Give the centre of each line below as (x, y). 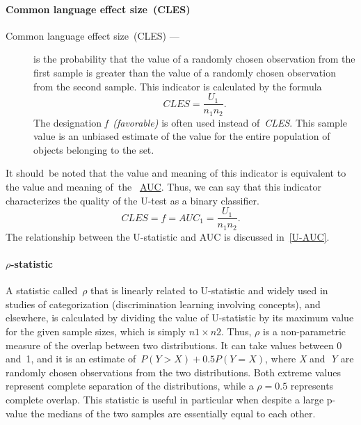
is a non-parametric (304, 331)
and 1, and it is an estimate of (71, 359)
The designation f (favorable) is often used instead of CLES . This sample (190, 122)
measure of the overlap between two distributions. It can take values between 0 (174, 345)
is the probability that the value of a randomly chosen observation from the (194, 59)
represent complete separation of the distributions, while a (130, 386)
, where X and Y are (309, 359)
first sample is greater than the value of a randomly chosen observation (185, 72)
